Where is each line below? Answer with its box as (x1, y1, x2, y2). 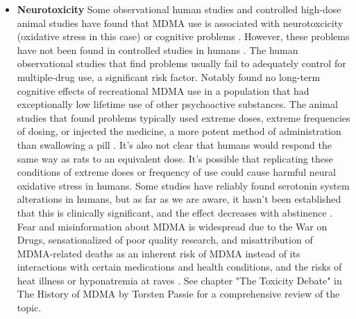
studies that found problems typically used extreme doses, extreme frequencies (17, 110, 350, 125)
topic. (17, 300, 42, 315)
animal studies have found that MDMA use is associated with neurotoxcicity (17, 15, 344, 30)
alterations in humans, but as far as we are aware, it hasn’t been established (17, 192, 341, 206)
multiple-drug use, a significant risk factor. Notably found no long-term (17, 69, 321, 84)
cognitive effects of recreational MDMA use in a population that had (17, 83, 310, 98)
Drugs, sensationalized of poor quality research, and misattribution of (17, 233, 313, 247)
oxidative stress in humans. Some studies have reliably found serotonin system (17, 178, 350, 192)
